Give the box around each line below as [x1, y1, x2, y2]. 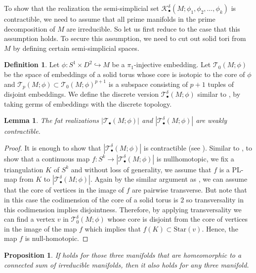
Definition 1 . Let [4, 59, 60, 70]
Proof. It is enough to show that [4, 142, 101, 153]
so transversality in [186, 194, 244, 204]
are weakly [196, 115, 227, 125]
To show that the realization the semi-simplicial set [4, 3, 159, 13]
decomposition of [4, 23, 55, 34]
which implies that [85, 223, 141, 234]
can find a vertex [4, 214, 55, 224]
